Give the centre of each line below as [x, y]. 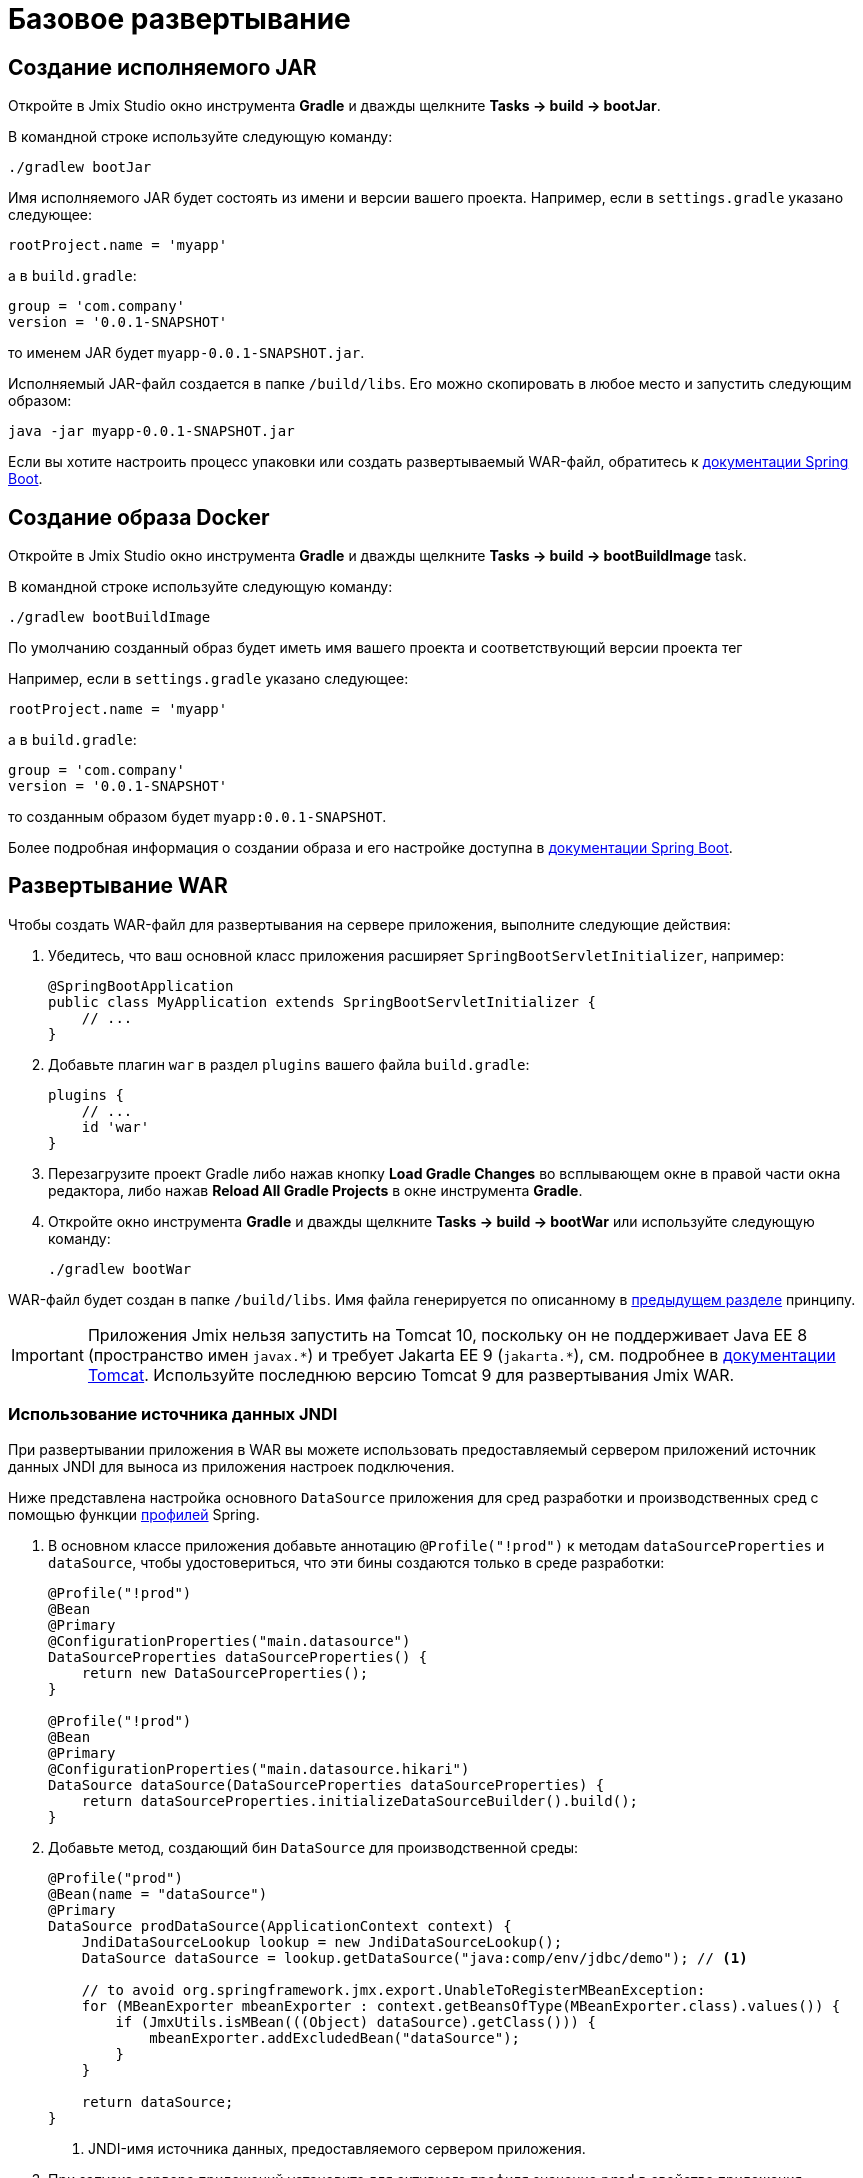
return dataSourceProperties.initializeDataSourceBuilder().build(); [360, 1800]
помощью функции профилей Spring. [134, 1514]
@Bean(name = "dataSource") [158, 1893]
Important [47, 1354]
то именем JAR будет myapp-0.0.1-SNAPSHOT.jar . [186, 353]
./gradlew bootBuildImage [109, 617]
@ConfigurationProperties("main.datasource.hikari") [259, 1768]
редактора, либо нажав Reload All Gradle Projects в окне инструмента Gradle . [315, 1190]
